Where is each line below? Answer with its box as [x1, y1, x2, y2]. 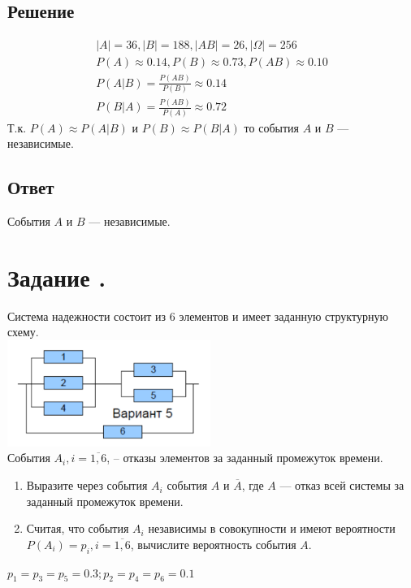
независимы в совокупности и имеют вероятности [148, 520, 396, 537]
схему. [7, 323, 39, 340]
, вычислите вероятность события [130, 535, 296, 552]
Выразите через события [26, 477, 148, 494]
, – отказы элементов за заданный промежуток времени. [106, 449, 383, 466]
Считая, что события [26, 520, 129, 537]
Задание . [7, 260, 106, 293]
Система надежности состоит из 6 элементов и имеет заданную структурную [7, 307, 388, 324]
